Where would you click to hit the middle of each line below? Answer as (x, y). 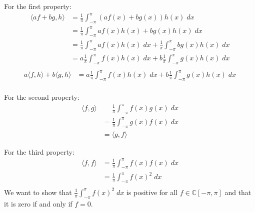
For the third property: (39, 151)
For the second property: (42, 97)
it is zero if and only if (38, 203)
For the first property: (38, 6)
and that (238, 192)
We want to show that (38, 192)
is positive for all (152, 192)
